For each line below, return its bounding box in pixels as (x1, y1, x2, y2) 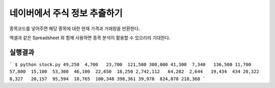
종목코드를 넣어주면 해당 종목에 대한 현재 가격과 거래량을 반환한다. (9, 25, 140, 32)
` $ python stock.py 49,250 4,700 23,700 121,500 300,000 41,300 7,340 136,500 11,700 (9, 62, 252, 67)
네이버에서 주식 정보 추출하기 (9, 8, 123, 19)
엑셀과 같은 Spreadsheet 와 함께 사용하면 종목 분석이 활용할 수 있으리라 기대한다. (9, 35, 171, 41)
